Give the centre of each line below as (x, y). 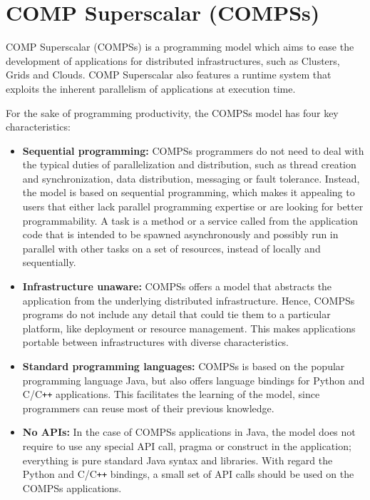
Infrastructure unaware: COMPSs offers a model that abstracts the (177, 286)
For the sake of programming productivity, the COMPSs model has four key (172, 112)
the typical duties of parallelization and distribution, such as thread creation (189, 164)
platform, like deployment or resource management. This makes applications (189, 328)
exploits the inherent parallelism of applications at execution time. (151, 88)
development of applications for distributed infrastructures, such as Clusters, (173, 60)
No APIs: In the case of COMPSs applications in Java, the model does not (189, 432)
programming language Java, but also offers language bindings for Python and (194, 380)
